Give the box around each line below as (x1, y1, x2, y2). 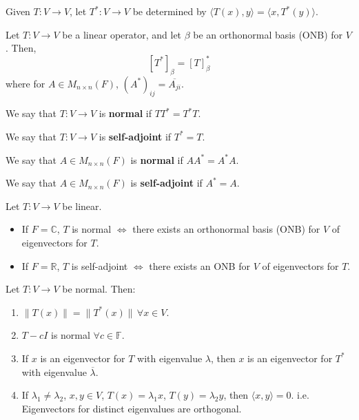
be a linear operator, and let (62, 27, 182, 41)
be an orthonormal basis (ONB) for (193, 27, 343, 41)
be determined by (132, 4, 207, 18)
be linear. (62, 198, 102, 213)
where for (6, 76, 45, 90)
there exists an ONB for (149, 258, 250, 273)
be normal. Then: (62, 282, 136, 296)
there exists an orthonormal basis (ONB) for (132, 222, 320, 236)
